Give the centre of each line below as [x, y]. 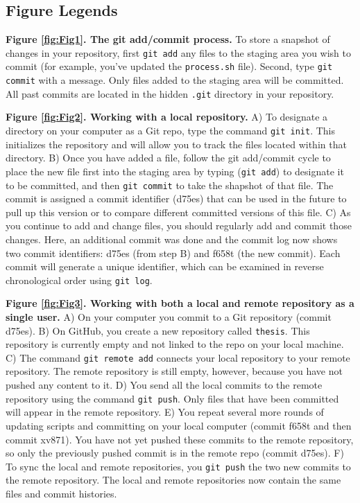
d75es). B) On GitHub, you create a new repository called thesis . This [158, 330]
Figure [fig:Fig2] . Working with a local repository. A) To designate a [167, 117]
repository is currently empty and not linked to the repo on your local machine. [175, 344]
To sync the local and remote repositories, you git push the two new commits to [178, 466]
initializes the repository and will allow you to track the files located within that [176, 144]
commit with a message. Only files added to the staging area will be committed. [175, 80]
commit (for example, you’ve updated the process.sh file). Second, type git [169, 66]
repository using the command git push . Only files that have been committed [172, 398]
